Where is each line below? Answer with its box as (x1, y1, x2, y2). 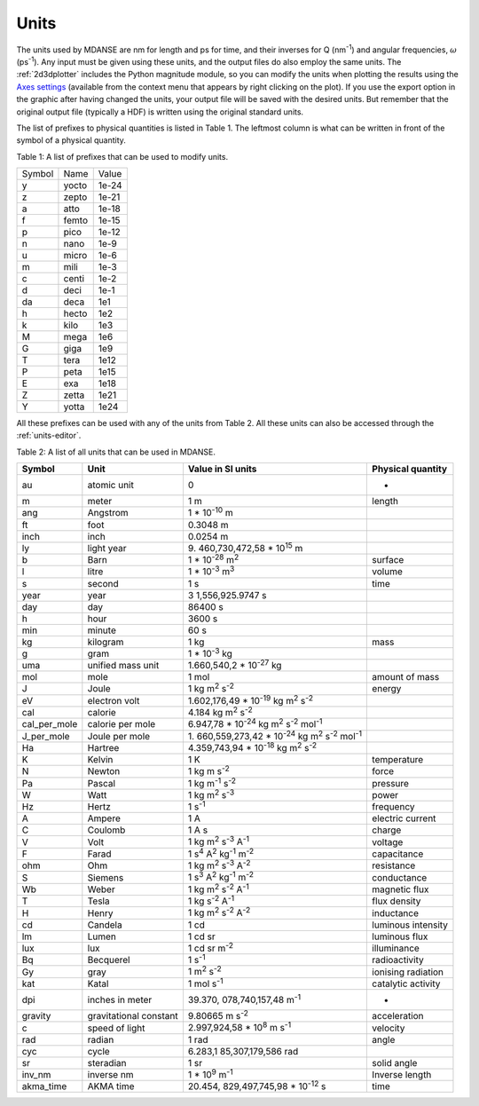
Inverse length (372, 1068, 432, 1080)
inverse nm (87, 1068, 134, 1080)
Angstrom (87, 507, 129, 519)
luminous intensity (372, 919, 448, 931)
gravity (21, 1010, 51, 1023)
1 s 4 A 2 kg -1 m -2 (187, 846, 255, 860)
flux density (372, 895, 421, 907)
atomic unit (87, 479, 135, 492)
